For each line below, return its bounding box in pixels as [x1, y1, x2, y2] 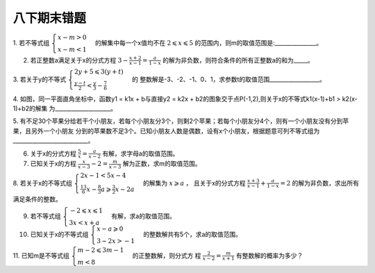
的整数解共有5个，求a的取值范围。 [143, 230, 242, 238]
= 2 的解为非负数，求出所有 [280, 179, 360, 187]
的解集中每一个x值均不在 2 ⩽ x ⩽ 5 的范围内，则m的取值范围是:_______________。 [94, 38, 323, 47]
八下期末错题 [12, 10, 87, 26]
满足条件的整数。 [12, 195, 62, 204]
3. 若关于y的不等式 [12, 75, 67, 83]
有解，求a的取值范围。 [111, 212, 176, 220]
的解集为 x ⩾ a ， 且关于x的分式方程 [142, 179, 246, 187]
